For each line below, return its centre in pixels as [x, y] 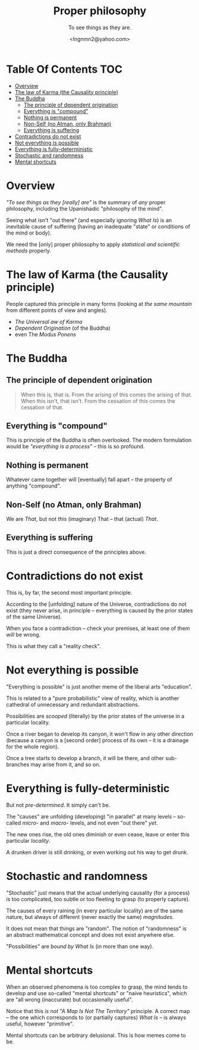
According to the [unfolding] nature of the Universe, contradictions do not [97, 604]
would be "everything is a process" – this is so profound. [75, 446]
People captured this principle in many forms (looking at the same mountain [99, 304]
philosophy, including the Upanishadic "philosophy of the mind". [85, 208]
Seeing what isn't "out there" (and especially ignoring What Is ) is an [89, 220]
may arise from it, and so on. [66, 764]
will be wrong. [23, 635]
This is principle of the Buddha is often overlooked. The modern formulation [99, 440]
